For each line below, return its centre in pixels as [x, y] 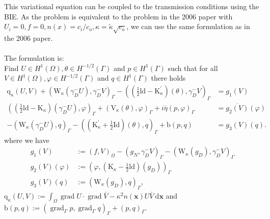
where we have [27, 140]
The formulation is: [34, 58]
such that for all [193, 68]
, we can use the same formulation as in [188, 26]
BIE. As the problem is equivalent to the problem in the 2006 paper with [118, 16]
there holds [168, 78]
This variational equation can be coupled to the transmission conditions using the [132, 6]
